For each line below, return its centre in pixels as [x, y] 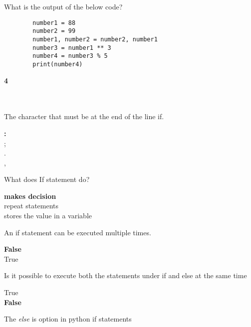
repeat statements [31, 206]
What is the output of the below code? [63, 6]
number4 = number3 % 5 [70, 56]
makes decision [30, 196]
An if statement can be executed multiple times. [78, 232]
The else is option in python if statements [68, 319]
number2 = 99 [54, 31]
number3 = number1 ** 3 [72, 48]
